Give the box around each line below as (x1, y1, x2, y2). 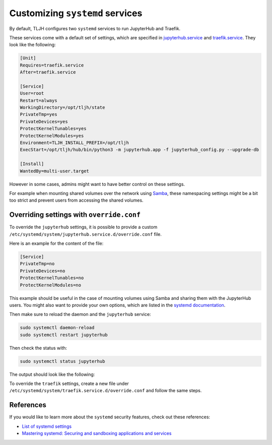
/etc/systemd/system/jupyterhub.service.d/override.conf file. (9, 231, 162, 237)
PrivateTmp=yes (20, 111, 57, 117)
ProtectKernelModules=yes (20, 133, 84, 139)
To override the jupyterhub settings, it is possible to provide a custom (9, 224, 158, 230)
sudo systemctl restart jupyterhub (20, 332, 108, 338)
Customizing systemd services (9, 8, 143, 19)
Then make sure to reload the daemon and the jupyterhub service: (9, 311, 151, 317)
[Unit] (20, 55, 36, 61)
